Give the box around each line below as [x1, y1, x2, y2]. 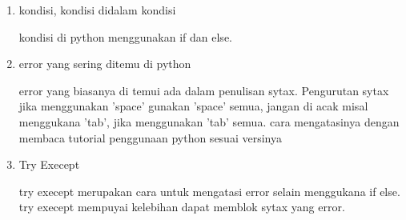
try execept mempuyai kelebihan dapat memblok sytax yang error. [18, 198, 345, 215]
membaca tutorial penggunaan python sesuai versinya [18, 129, 282, 146]
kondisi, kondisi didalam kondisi [18, 2, 176, 18]
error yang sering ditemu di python [18, 55, 191, 72]
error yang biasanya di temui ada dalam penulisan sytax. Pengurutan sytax [18, 82, 389, 98]
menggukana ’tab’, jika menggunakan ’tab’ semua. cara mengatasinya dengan [18, 113, 400, 130]
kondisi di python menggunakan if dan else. [18, 28, 232, 45]
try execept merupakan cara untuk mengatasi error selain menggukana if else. [18, 182, 400, 199]
